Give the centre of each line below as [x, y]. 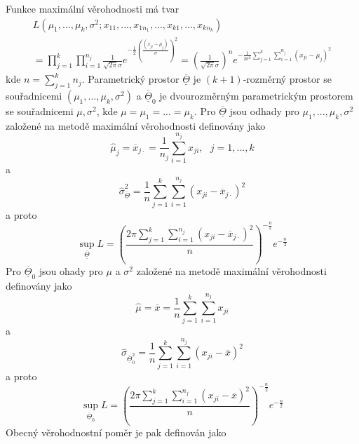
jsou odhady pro [264, 111]
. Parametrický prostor [130, 79]
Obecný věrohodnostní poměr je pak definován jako [116, 432]
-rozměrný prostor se [287, 79]
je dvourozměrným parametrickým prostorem [256, 96]
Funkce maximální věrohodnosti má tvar [93, 8]
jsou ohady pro [71, 271]
